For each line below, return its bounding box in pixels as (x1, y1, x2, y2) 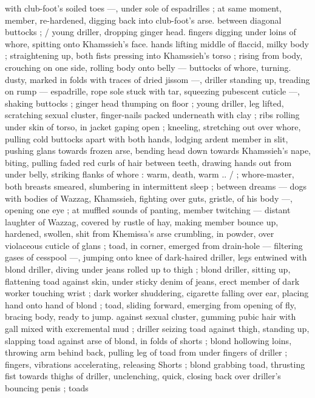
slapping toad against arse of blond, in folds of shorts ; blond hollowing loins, (5, 334, 292, 347)
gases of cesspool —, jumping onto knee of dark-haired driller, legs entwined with (5, 251, 307, 264)
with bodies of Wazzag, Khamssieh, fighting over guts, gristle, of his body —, (5, 191, 293, 204)
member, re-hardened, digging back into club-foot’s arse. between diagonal (5, 13, 282, 26)
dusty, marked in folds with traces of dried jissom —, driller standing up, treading (5, 73, 310, 85)
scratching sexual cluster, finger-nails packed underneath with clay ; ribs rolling (5, 108, 300, 121)
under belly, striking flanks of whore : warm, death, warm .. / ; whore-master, (5, 168, 294, 181)
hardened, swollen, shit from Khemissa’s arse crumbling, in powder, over (5, 227, 274, 240)
